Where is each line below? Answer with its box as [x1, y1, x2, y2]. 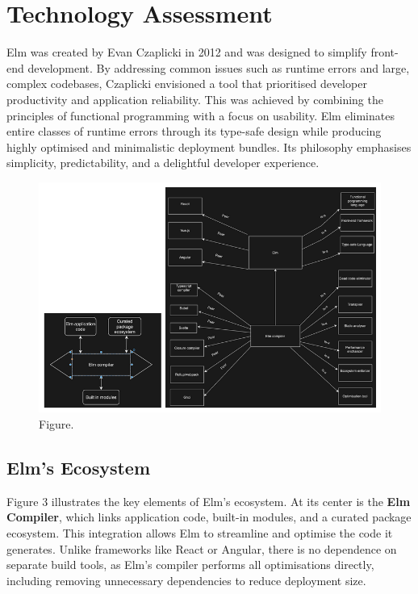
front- [370, 44, 399, 61]
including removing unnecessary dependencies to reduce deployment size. [6, 571, 366, 588]
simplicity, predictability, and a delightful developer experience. [6, 154, 320, 171]
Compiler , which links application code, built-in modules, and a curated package [6, 508, 412, 525]
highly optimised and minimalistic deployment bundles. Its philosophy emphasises [6, 138, 412, 155]
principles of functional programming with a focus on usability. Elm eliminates [6, 107, 395, 123]
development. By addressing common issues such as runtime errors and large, [27, 59, 410, 76]
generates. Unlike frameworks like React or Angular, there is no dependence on [6, 540, 397, 557]
